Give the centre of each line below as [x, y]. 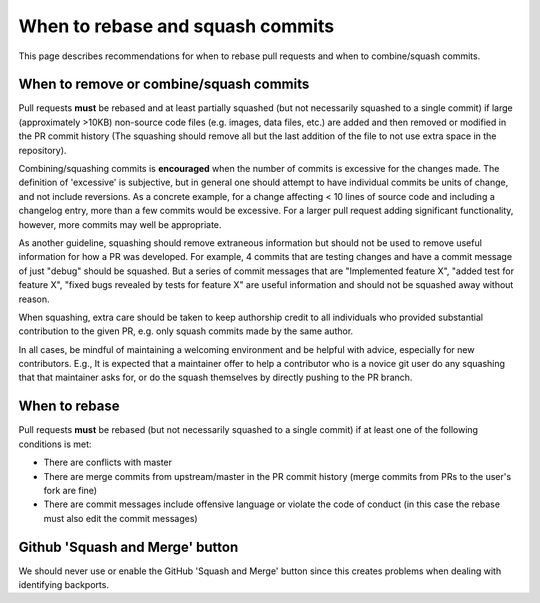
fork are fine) [70, 490]
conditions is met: [55, 444]
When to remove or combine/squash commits [164, 84]
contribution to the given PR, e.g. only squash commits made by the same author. [186, 331]
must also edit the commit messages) [121, 518]
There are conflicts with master [108, 462]
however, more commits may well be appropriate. [120, 224]
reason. [34, 299]
